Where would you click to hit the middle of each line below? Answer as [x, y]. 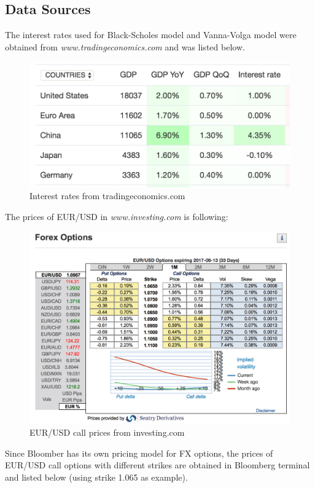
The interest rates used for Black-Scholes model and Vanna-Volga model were [151, 34]
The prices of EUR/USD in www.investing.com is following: [117, 216]
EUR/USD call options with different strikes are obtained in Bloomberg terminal [157, 465]
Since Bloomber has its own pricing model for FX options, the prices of [139, 453]
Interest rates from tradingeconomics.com [107, 196]
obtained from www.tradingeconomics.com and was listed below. [125, 46]
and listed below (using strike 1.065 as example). [96, 477]
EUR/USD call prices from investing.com [107, 432]
